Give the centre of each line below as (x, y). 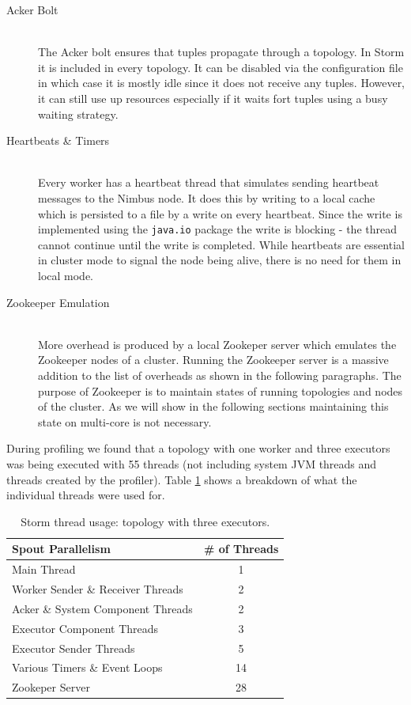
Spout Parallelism (61, 549)
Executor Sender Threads (74, 648)
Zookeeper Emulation (58, 302)
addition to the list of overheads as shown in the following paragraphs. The (220, 375)
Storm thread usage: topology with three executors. (145, 521)
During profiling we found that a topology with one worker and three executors (198, 448)
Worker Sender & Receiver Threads (98, 588)
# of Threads (241, 549)
